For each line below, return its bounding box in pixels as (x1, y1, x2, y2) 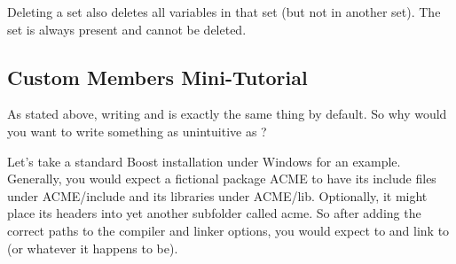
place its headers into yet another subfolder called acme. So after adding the (7, 204, 421, 222)
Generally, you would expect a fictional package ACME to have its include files (7, 169, 436, 188)
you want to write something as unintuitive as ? (7, 121, 267, 140)
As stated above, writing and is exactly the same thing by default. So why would (7, 105, 447, 123)
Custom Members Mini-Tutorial (7, 63, 308, 90)
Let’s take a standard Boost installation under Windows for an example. (7, 151, 401, 170)
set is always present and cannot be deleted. (7, 19, 247, 38)
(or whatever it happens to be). (7, 238, 178, 257)
